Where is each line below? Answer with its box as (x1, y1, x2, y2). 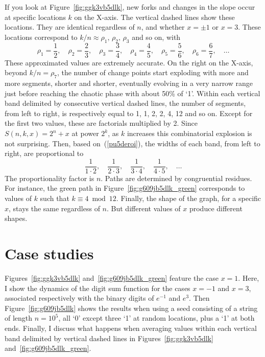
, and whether (141, 21, 185, 32)
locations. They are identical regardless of (5, 21, 135, 32)
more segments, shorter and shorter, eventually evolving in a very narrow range (5, 78, 253, 88)
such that (40, 193, 69, 204)
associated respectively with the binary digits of (5, 293, 154, 303)
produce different (189, 203, 243, 213)
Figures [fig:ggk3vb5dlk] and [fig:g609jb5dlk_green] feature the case (5, 272, 219, 283)
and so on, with (132, 31, 181, 42)
